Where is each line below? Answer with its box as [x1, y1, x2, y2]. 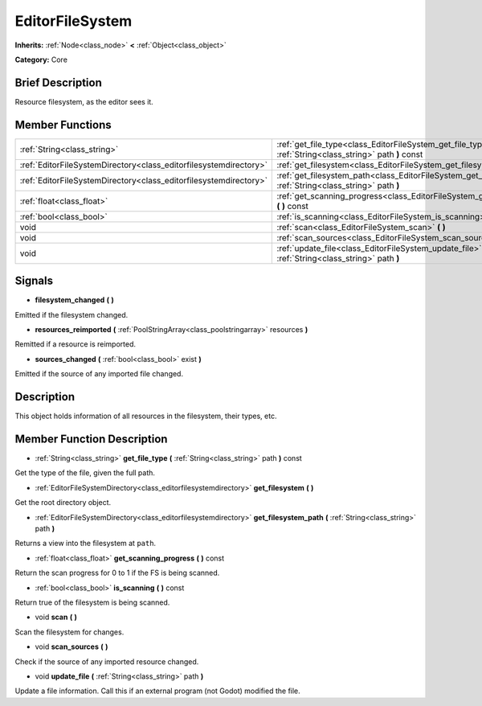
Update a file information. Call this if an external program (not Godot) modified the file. [14, 686, 300, 696]
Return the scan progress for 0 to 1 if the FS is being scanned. [14, 568, 220, 578]
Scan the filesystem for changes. [14, 627, 125, 637]
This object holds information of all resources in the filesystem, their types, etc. [14, 411, 277, 421]
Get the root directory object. [14, 498, 112, 507]
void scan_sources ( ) [35, 642, 108, 651]
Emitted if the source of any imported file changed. [14, 369, 184, 379]
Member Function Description [14, 432, 168, 445]
